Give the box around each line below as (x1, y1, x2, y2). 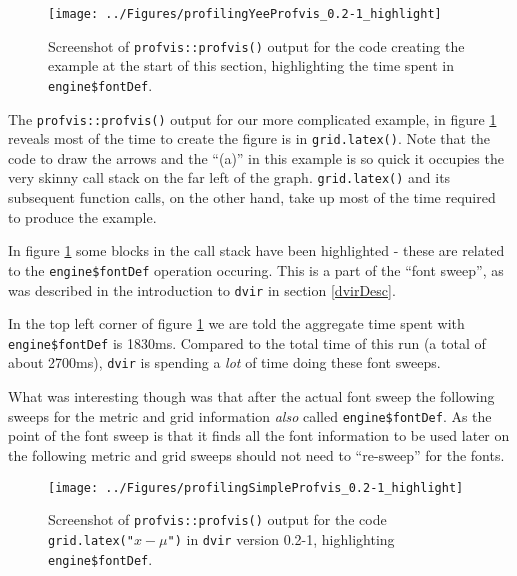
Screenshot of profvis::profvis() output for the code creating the (48, 35, 465, 56)
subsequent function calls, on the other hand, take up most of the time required (8, 187, 496, 208)
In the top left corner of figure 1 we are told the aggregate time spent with (8, 313, 465, 334)
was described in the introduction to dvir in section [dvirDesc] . (8, 279, 396, 300)
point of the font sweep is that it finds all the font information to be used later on (8, 425, 510, 446)
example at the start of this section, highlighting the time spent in (48, 55, 454, 76)
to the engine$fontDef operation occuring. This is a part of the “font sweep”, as (8, 259, 504, 280)
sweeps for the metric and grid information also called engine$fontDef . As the (8, 405, 492, 426)
